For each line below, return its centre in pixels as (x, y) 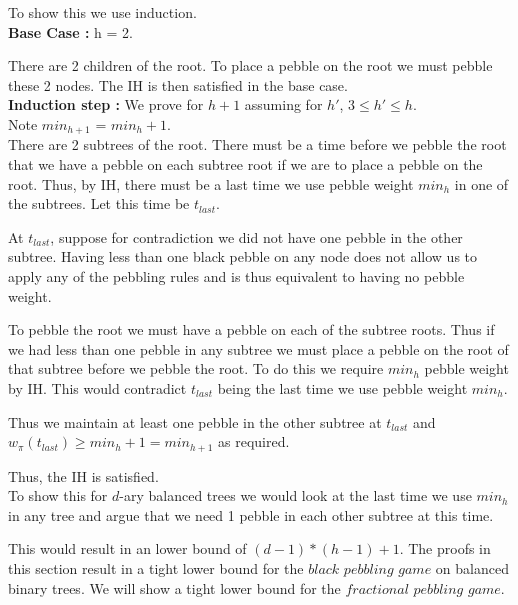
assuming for (283, 104)
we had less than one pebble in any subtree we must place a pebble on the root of (258, 348)
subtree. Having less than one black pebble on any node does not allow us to (243, 256)
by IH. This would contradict (97, 387)
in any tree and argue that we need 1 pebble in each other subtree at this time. (251, 514)
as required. (254, 441)
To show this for (58, 495)
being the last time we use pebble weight (342, 387)
